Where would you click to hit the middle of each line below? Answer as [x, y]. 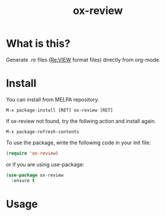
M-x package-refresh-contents [43, 132]
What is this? [38, 43]
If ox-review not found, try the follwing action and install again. [81, 121]
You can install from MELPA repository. [53, 99]
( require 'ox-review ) [32, 153]
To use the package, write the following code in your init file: [79, 142]
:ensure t [23, 180]
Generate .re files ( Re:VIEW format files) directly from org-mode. [83, 60]
